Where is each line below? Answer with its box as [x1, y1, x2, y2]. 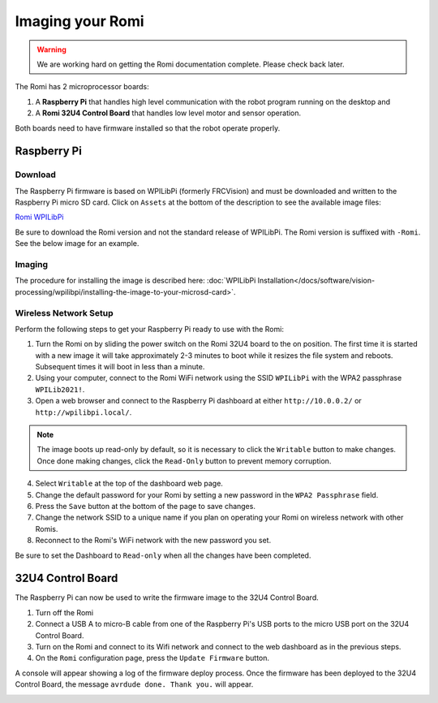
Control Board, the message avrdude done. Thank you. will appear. [15, 679, 254, 689]
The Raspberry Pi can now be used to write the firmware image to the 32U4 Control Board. [15, 593, 320, 602]
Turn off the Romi [35, 607, 93, 617]
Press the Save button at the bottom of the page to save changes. [35, 501, 255, 511]
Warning [36, 45, 67, 54]
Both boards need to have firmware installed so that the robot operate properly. [15, 123, 281, 133]
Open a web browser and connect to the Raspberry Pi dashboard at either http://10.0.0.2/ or [35, 396, 363, 406]
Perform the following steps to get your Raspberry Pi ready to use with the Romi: [15, 324, 284, 334]
